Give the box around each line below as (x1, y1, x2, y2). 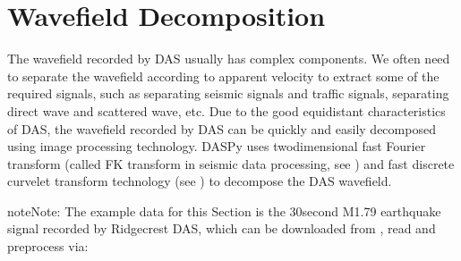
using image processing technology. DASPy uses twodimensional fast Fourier (7, 137, 426, 156)
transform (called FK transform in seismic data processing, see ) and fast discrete (7, 154, 455, 173)
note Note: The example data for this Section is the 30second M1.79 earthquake (7, 201, 441, 220)
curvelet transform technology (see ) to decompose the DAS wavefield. (7, 172, 392, 190)
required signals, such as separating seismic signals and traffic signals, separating (7, 84, 449, 103)
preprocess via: (7, 237, 89, 256)
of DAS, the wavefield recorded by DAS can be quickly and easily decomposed (7, 119, 436, 138)
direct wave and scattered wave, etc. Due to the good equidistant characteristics (7, 101, 446, 120)
